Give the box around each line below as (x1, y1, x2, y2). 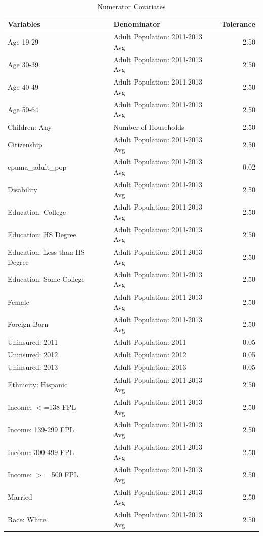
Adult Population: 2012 (113, 349, 186, 359)
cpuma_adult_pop (8, 161, 67, 172)
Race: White (8, 514, 47, 524)
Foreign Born (8, 319, 49, 329)
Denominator (113, 18, 160, 29)
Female (8, 296, 29, 307)
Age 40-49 (8, 81, 39, 92)
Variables (8, 18, 40, 29)
